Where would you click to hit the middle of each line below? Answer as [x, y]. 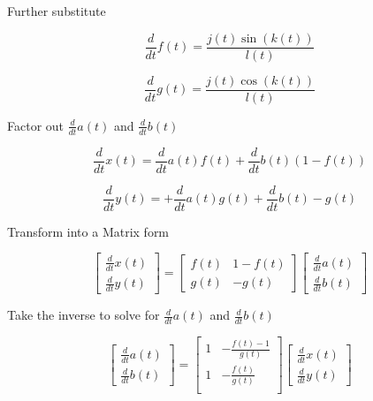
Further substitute [57, 11]
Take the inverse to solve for [84, 315]
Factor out [36, 125]
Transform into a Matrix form [88, 231]
